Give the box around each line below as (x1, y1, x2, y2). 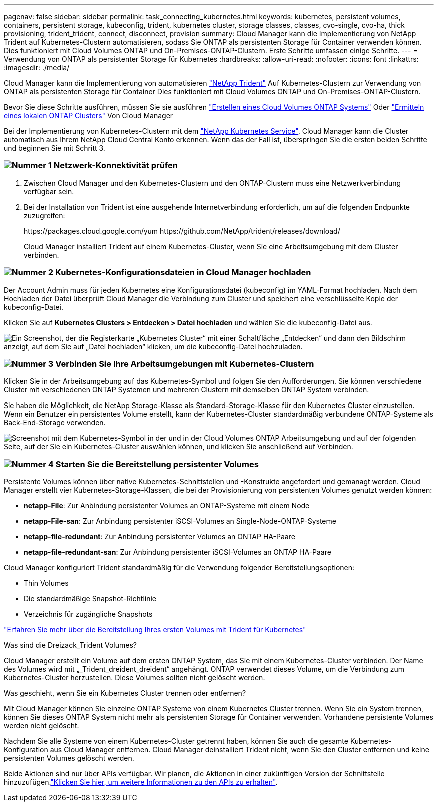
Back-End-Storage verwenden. (4, 418, 106, 427)
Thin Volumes (24, 579, 69, 587)
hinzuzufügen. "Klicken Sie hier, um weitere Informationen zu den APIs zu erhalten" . (4, 778, 278, 786)
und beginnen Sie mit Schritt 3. (4, 144, 105, 152)
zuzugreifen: (24, 211, 65, 220)
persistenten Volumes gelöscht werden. (4, 754, 134, 762)
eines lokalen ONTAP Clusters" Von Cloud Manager (4, 111, 173, 120)
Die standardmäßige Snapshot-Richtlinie (24, 594, 156, 603)
